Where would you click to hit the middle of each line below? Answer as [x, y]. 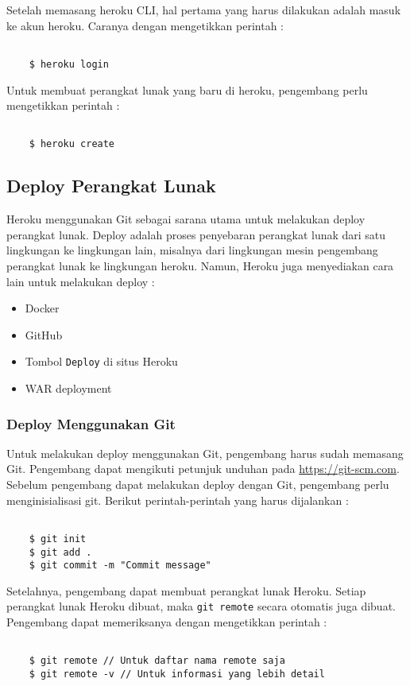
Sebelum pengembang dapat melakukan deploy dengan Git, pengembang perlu [198, 484]
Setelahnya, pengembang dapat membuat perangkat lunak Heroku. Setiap [186, 590]
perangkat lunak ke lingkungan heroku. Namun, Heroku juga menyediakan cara [200, 265]
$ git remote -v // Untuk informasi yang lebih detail [177, 674]
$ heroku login [69, 64]
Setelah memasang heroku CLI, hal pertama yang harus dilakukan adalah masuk [204, 10]
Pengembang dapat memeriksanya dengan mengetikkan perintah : [167, 622]
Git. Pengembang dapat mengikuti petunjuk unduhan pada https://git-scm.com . [203, 469]
